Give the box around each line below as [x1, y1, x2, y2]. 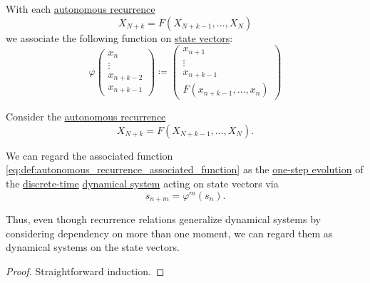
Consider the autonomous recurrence [6, 109, 166, 124]
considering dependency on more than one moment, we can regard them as [6, 225, 333, 240]
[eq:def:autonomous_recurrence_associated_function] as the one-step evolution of [6, 162, 364, 177]
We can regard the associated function [6, 148, 173, 163]
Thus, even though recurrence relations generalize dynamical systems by [6, 212, 321, 227]
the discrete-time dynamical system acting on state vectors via [6, 176, 279, 191]
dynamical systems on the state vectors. [6, 240, 180, 254]
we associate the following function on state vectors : [6, 30, 233, 45]
